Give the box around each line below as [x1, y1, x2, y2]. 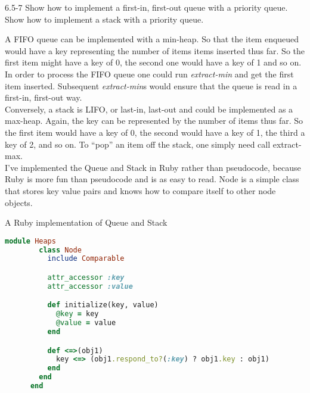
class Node [39, 245, 82, 254]
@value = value [55, 319, 116, 327]
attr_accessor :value [47, 282, 133, 291]
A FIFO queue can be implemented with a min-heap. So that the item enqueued [5, 33, 299, 45]
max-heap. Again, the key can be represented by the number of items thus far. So [5, 114, 303, 127]
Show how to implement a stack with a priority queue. [5, 13, 204, 25]
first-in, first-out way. [5, 91, 82, 104]
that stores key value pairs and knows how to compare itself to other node [5, 184, 276, 196]
